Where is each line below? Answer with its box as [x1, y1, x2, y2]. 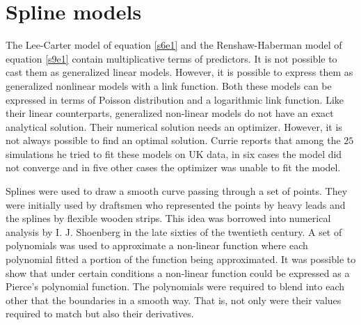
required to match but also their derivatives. [6, 306, 194, 321]
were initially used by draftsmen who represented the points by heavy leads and [6, 197, 346, 212]
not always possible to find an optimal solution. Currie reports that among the [6, 133, 341, 148]
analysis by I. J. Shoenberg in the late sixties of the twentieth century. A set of [6, 224, 342, 239]
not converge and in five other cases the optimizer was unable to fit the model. [6, 160, 341, 175]
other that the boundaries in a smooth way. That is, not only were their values [6, 292, 342, 307]
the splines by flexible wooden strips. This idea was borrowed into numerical [6, 211, 331, 225]
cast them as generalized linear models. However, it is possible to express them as [6, 65, 353, 79]
